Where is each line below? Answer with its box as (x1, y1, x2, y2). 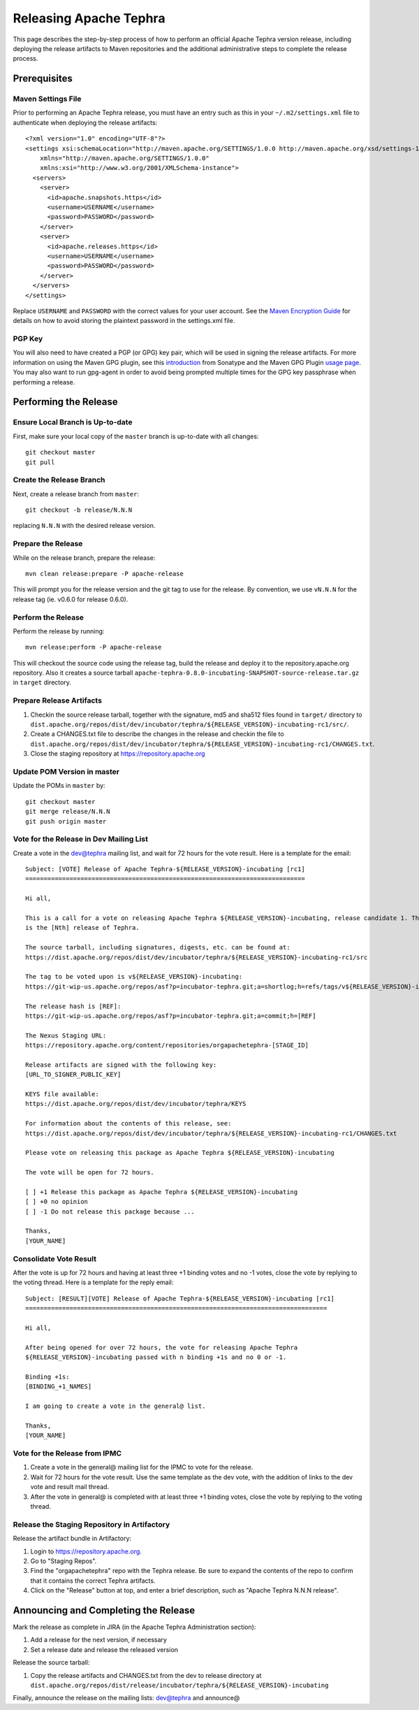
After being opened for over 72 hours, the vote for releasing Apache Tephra (25, 1343, 298, 1351)
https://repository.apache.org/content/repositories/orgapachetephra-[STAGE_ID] (25, 1042, 309, 1049)
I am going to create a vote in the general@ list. (25, 1402, 206, 1410)
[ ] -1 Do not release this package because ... (25, 1207, 195, 1216)
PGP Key (13, 334, 43, 344)
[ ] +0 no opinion (25, 1198, 89, 1206)
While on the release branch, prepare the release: (13, 553, 156, 562)
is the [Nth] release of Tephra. (25, 924, 140, 932)
